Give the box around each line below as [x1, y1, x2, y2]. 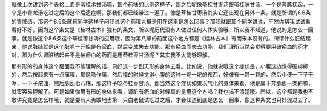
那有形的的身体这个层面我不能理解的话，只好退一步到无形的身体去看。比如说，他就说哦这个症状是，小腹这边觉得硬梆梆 [11, 62, 308, 69]
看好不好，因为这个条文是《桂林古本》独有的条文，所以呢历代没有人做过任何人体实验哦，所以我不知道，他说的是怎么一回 [11, 26, 314, 33]
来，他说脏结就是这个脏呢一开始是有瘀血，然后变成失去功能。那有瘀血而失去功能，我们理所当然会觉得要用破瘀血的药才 [11, 43, 308, 50]
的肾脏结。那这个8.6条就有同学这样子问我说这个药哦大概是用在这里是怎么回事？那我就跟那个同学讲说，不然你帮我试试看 [11, 17, 311, 25]
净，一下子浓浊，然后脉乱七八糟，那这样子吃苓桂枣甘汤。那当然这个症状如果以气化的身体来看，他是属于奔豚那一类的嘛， [11, 79, 314, 87]
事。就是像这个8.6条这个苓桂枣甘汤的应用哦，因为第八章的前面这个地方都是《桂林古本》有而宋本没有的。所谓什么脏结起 [11, 34, 311, 42]
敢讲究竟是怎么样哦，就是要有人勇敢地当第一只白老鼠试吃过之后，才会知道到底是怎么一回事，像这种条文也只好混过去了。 [11, 97, 314, 104]
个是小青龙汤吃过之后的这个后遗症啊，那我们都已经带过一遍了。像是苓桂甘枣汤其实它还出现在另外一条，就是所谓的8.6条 [11, 9, 311, 16]
